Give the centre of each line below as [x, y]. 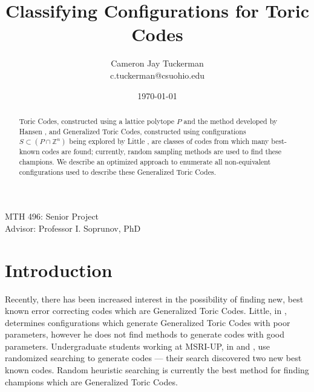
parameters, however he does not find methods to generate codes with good [145, 334]
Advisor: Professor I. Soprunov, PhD [73, 228]
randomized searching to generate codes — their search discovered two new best [153, 358]
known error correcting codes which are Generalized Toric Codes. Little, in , [146, 311]
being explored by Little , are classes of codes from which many [169, 141]
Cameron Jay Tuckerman [157, 63]
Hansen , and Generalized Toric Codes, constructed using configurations [132, 131]
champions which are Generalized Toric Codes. [91, 381]
